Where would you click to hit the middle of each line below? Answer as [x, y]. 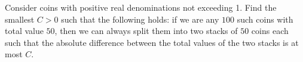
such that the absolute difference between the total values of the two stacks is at [152, 42]
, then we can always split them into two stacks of [146, 31]
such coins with [265, 19]
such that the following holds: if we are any [140, 19]
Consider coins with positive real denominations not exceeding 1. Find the [141, 7]
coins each [270, 31]
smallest [20, 19]
